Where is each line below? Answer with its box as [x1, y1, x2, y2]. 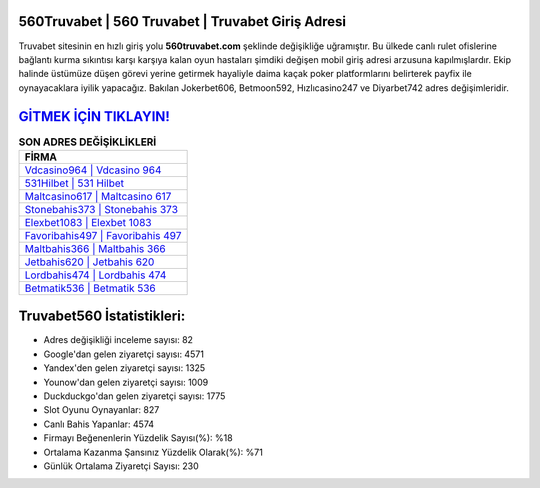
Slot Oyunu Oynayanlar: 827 [43, 404, 160, 416]
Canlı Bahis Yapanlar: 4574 [43, 418, 155, 430]
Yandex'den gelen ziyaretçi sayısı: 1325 [43, 362, 206, 374]
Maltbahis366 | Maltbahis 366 [24, 241, 167, 255]
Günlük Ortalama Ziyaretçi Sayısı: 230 [43, 460, 199, 472]
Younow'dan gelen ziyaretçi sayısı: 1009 [43, 376, 209, 388]
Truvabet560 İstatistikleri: [18, 308, 186, 325]
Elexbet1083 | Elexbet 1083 [24, 215, 152, 229]
